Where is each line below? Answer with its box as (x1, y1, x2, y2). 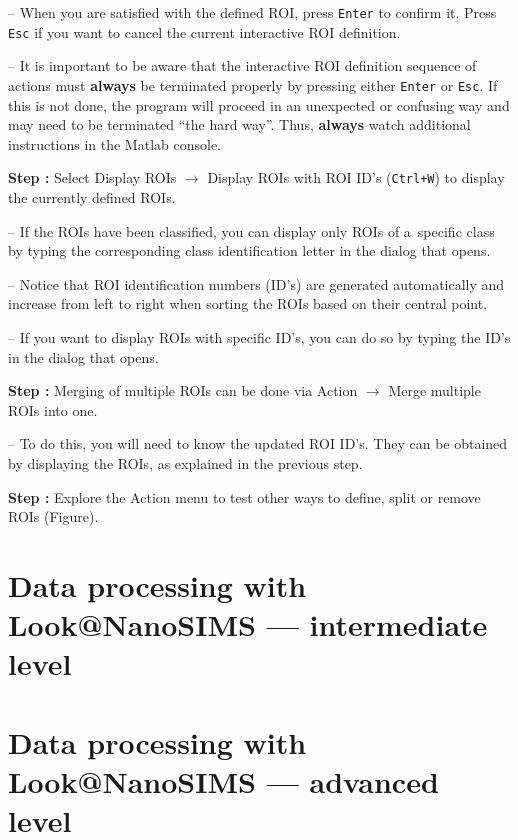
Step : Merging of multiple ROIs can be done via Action (8, 380, 358, 401)
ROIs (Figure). (8, 506, 99, 527)
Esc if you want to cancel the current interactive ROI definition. (8, 21, 401, 42)
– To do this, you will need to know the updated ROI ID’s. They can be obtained (8, 433, 508, 454)
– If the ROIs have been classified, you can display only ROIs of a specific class (8, 220, 495, 241)
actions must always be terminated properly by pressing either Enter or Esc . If (8, 74, 498, 95)
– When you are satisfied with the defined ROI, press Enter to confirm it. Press (8, 2, 497, 22)
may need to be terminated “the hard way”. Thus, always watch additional (8, 114, 471, 135)
